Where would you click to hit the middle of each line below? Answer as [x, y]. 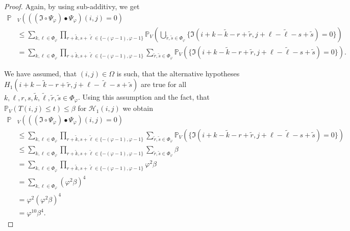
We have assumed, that [41, 73]
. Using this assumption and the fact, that [144, 97]
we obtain [138, 108]
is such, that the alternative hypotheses [178, 73]
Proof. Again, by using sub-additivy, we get [72, 6]
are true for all [164, 84]
